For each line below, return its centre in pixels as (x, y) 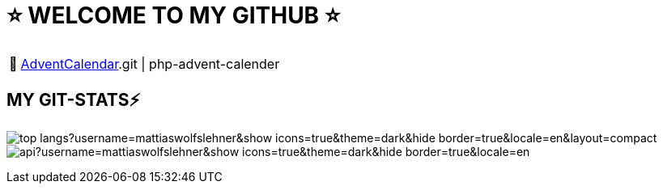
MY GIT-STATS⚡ (74, 100)
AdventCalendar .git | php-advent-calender (150, 63)
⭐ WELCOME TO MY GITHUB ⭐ (174, 15)
